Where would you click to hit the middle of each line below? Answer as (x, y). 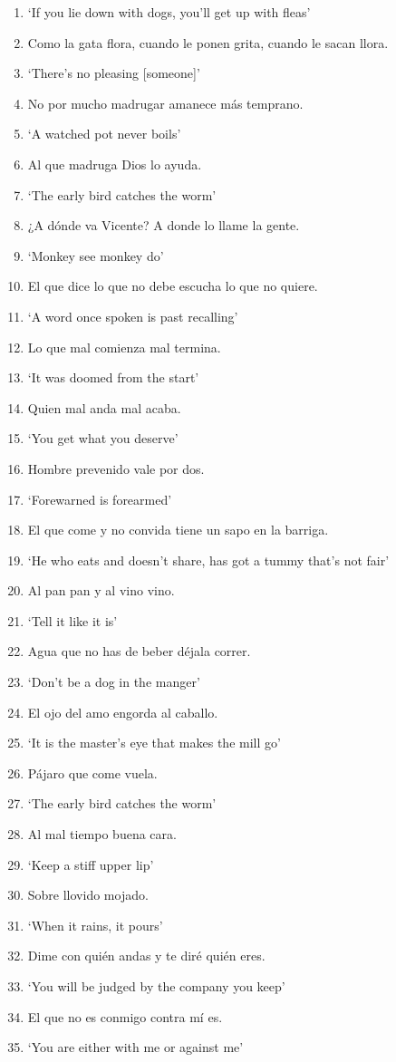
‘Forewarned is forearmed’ (100, 499)
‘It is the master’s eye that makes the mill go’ (154, 743)
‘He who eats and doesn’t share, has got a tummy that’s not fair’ (208, 560)
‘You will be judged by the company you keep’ (156, 986)
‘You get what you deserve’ (103, 438)
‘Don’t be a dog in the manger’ (114, 682)
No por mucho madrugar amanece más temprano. (165, 103)
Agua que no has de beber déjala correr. (139, 651)
